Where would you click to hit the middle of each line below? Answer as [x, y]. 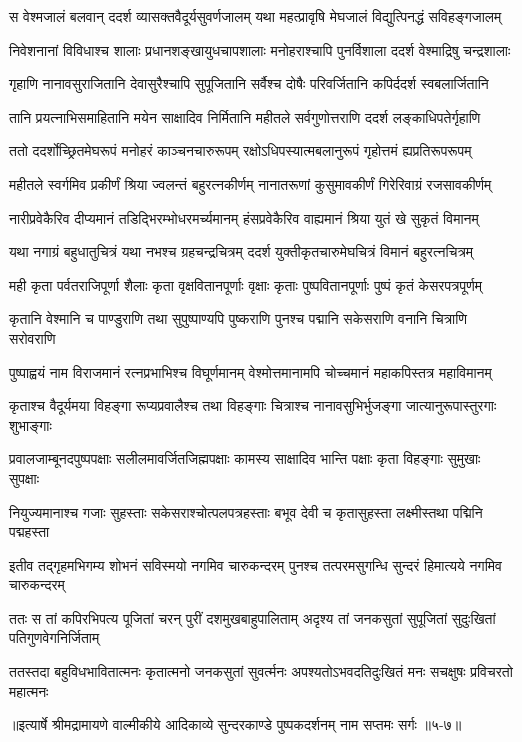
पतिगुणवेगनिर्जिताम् [54, 637]
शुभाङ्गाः [30, 424]
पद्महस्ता [29, 531]
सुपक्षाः [24, 477]
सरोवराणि [32, 337]
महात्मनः [29, 690]
